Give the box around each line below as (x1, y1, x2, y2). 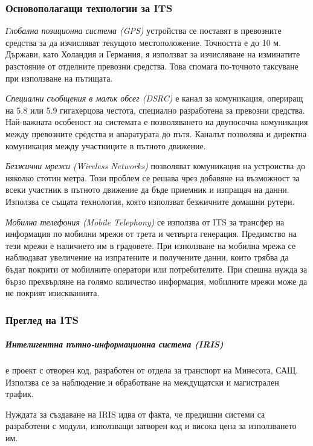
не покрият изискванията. (5, 286, 100, 299)
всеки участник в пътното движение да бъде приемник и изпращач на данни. (5, 183, 289, 196)
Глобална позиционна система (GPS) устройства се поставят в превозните (5, 24, 282, 37)
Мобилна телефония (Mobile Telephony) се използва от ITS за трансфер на (5, 215, 285, 228)
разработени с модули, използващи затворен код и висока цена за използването (5, 419, 297, 432)
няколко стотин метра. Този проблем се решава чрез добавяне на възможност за (5, 171, 300, 184)
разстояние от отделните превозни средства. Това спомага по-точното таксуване (5, 60, 298, 72)
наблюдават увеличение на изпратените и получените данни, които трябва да (5, 251, 289, 263)
